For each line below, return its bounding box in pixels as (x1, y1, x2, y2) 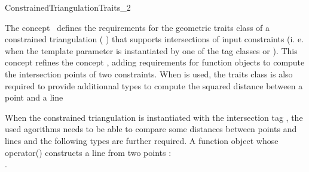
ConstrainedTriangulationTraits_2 (5, 1, 131, 13)
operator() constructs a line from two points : (5, 146, 172, 158)
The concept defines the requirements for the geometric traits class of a (5, 21, 270, 33)
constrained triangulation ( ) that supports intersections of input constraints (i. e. (5, 33, 304, 45)
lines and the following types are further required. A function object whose (5, 134, 279, 146)
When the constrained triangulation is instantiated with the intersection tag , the (5, 111, 303, 123)
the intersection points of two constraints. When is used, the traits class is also (5, 67, 293, 80)
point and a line (5, 91, 63, 104)
